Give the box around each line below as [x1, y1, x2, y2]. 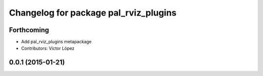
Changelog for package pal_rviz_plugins [9, 7, 177, 18]
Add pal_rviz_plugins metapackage [21, 39, 92, 45]
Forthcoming [9, 26, 49, 34]
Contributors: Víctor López [21, 45, 75, 51]
